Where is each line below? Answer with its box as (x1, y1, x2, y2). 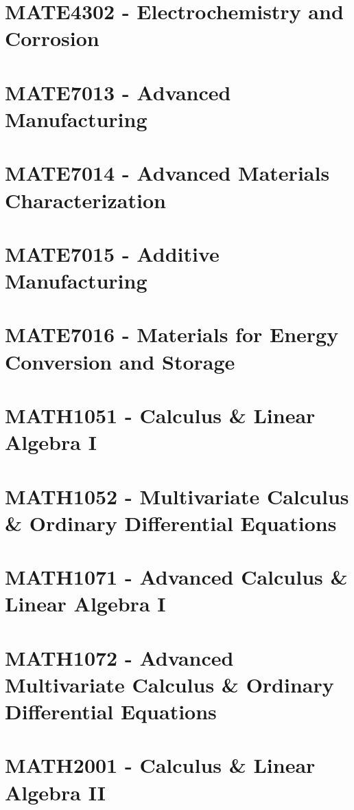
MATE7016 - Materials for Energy (5, 320, 339, 348)
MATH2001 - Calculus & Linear (5, 751, 316, 779)
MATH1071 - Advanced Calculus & (5, 563, 348, 591)
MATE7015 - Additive (5, 239, 220, 267)
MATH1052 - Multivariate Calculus (5, 482, 349, 510)
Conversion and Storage (5, 347, 235, 375)
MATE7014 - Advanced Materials (5, 159, 330, 187)
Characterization (5, 185, 166, 214)
